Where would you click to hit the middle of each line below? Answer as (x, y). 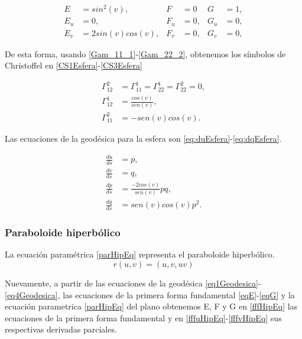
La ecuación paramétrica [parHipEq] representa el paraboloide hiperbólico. (140, 254)
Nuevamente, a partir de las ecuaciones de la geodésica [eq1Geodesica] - (133, 283)
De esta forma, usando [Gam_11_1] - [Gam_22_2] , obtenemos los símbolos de (145, 53)
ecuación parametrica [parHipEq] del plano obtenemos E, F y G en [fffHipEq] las (151, 306)
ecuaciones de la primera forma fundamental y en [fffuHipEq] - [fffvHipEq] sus (143, 317)
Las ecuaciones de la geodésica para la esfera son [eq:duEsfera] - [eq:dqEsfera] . (143, 138)
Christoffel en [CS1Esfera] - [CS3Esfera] (74, 65)
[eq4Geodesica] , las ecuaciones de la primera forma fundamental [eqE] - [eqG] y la (150, 294)
